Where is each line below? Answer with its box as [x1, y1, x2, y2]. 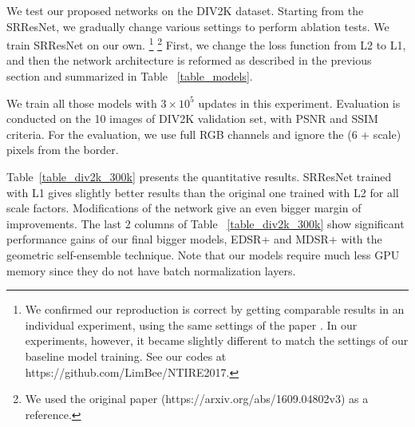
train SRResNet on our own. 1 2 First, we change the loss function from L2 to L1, [6, 34, 406, 53]
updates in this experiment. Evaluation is [198, 94, 401, 111]
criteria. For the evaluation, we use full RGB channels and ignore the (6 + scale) [6, 125, 401, 142]
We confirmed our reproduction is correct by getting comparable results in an [25, 301, 405, 318]
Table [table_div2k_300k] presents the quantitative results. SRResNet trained [6, 168, 392, 184]
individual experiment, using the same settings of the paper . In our [25, 316, 358, 333]
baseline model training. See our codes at [25, 347, 227, 364]
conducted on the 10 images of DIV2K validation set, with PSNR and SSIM [6, 110, 378, 127]
